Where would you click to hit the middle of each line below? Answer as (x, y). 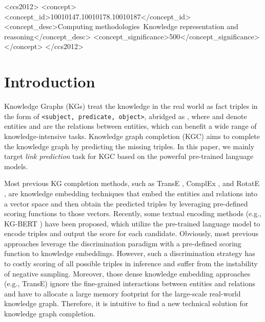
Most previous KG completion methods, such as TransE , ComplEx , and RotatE (132, 183)
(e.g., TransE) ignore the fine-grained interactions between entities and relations (130, 283)
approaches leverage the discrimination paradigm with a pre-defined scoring (123, 243)
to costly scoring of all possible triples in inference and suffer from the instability (131, 263)
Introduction (50, 82)
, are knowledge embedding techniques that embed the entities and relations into (131, 193)
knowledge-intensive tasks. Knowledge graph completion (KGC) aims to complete (132, 136)
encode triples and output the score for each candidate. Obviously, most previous (131, 233)
